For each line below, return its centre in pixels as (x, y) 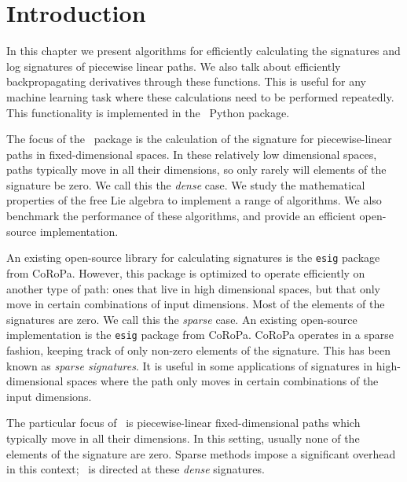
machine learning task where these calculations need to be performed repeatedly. (200, 96)
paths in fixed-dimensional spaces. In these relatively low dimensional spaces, (192, 154)
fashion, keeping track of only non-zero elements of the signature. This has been (198, 350)
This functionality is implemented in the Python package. (148, 112)
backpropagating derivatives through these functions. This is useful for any (186, 81)
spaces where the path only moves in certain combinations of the (223, 381)
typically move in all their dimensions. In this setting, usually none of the (183, 438)
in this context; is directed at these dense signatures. (136, 469)
